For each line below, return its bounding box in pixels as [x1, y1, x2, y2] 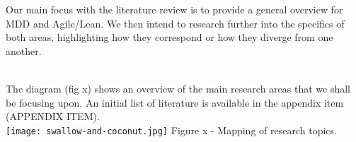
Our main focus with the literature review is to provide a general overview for [6, 2, 343, 16]
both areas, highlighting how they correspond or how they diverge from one [6, 30, 333, 45]
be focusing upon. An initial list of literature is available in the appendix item [6, 95, 344, 110]
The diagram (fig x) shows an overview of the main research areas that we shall [6, 81, 351, 95]
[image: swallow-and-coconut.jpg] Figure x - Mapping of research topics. [6, 122, 337, 137]
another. [6, 43, 42, 58]
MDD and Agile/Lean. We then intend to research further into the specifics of [6, 16, 345, 30]
